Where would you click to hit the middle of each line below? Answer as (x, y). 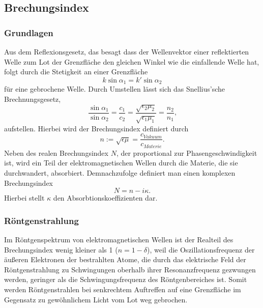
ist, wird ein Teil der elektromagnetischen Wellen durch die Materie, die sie (121, 163)
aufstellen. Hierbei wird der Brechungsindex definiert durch (96, 128)
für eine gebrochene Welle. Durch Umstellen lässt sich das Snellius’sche (115, 89)
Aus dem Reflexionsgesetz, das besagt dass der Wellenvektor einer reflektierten (127, 51)
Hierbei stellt (24, 198)
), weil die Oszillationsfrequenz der (201, 249)
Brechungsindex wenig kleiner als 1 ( (61, 249)
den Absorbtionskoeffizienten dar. (105, 198)
